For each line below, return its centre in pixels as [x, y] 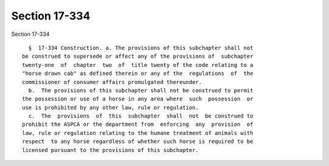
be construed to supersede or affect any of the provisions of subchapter [138, 57]
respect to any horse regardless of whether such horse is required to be [138, 142]
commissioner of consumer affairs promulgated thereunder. [112, 82]
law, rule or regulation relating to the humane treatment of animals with [138, 133]
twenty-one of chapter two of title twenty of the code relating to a [138, 65]
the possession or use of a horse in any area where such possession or [138, 99]
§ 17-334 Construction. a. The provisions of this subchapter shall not [141, 48]
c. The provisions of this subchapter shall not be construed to [141, 116]
